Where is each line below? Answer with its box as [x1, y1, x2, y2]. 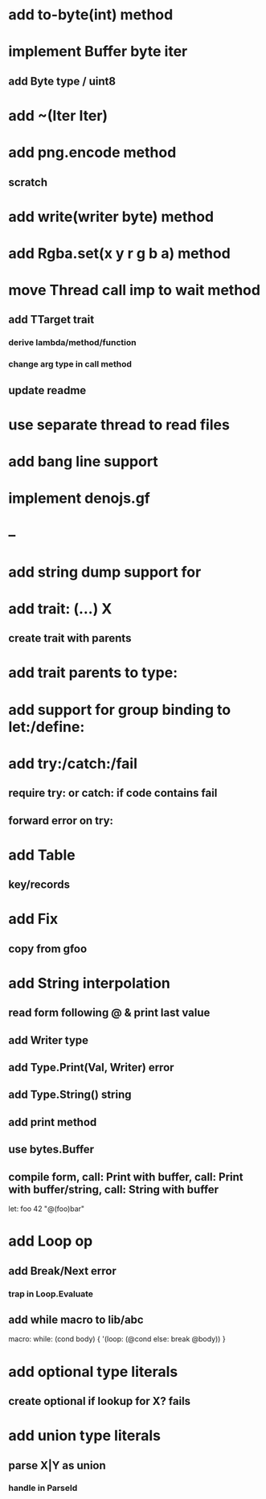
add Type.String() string [8, 1088, 132, 1102]
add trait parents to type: [8, 663, 178, 682]
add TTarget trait [8, 313, 95, 326]
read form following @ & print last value [8, 1006, 211, 1020]
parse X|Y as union [8, 1458, 106, 1472]
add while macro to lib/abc [8, 1312, 144, 1326]
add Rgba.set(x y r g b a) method [8, 244, 231, 262]
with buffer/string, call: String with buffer [8, 1182, 219, 1196]
